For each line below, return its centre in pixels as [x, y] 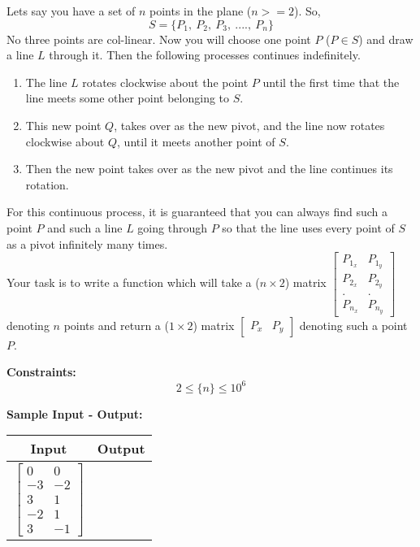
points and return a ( [116, 325]
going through [172, 227]
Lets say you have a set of [71, 11]
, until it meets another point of [196, 141]
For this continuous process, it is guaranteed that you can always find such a [197, 212]
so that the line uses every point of [308, 227]
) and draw [386, 39]
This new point [63, 125]
